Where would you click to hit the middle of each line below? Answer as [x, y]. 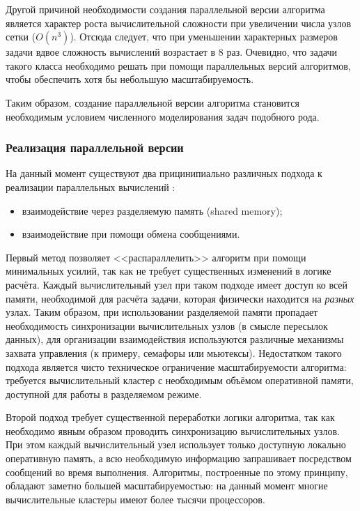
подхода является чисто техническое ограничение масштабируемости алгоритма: [176, 366]
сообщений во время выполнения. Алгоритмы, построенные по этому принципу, [177, 472]
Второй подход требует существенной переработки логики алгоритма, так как [170, 417]
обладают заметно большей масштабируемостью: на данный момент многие [167, 486]
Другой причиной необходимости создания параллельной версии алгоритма [165, 9]
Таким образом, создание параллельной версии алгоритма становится [152, 102]
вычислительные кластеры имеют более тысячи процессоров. [135, 499]
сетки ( [21, 37]
